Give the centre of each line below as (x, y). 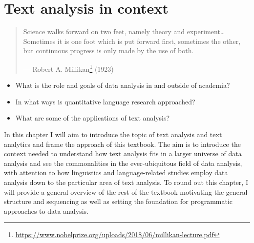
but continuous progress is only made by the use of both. (108, 51)
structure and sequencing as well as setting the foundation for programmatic (118, 201)
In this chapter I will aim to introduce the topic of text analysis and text (113, 134)
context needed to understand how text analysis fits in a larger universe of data (123, 153)
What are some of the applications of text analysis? (93, 118)
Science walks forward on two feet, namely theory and (104, 31)
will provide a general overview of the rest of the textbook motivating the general (126, 192)
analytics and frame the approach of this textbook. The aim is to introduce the (122, 144)
